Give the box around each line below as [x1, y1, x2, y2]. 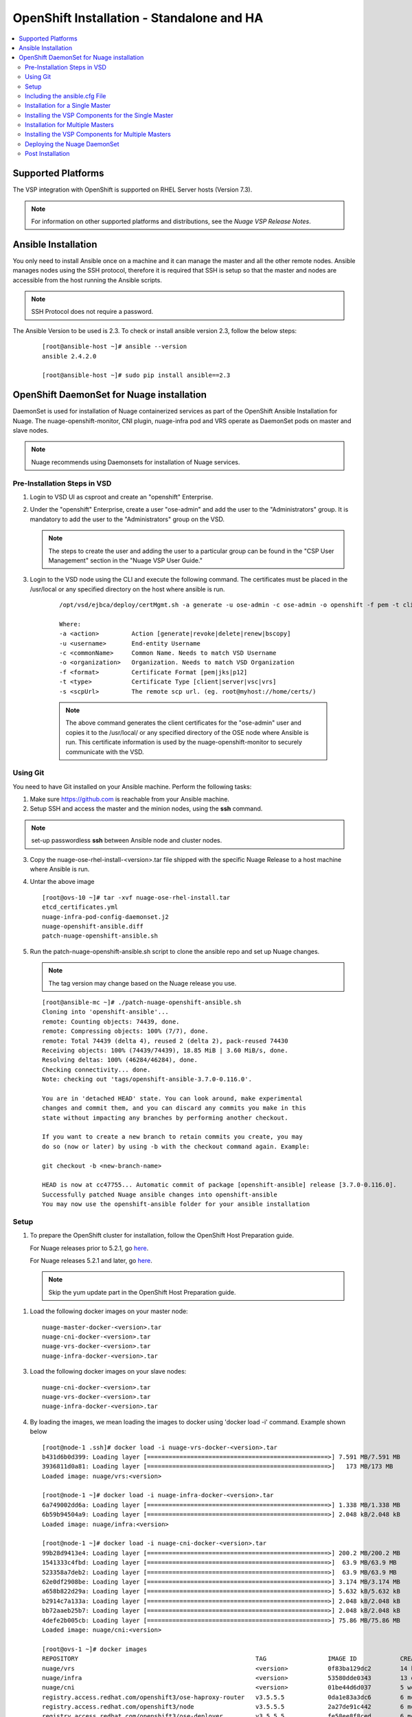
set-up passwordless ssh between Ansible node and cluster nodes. [31, 837, 222, 845]
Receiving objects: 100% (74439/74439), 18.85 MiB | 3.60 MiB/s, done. [42, 1046, 288, 1054]
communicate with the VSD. [65, 747, 144, 755]
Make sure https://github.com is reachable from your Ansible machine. [30, 795, 230, 804]
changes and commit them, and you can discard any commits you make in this [42, 1104, 307, 1112]
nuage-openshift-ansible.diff [42, 922, 144, 930]
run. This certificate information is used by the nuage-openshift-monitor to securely [65, 738, 302, 747]
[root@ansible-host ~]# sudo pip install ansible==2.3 [42, 372, 231, 379]
